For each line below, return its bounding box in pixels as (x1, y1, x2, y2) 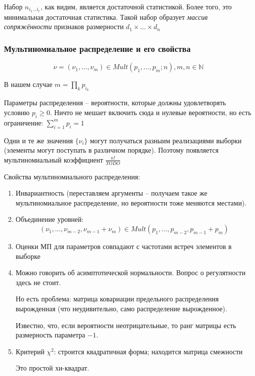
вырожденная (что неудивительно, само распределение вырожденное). (15, 303, 227, 314)
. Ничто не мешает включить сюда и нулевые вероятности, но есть (50, 107, 252, 118)
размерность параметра (15, 330, 85, 340)
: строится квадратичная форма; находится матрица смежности (54, 346, 243, 356)
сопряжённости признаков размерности (4, 21, 124, 32)
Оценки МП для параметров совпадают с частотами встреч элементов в (15, 241, 232, 251)
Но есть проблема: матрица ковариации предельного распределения (15, 293, 219, 304)
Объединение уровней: (15, 214, 84, 224)
